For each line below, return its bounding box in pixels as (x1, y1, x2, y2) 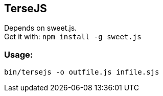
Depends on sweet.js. (4, 23, 77, 33)
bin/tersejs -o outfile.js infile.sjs (4, 68, 159, 77)
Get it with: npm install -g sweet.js (4, 32, 142, 41)
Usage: (4, 49, 33, 60)
